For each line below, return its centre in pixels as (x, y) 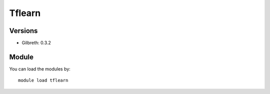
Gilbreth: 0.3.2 (36, 43)
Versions (23, 31)
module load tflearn (43, 80)
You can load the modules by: (40, 69)
